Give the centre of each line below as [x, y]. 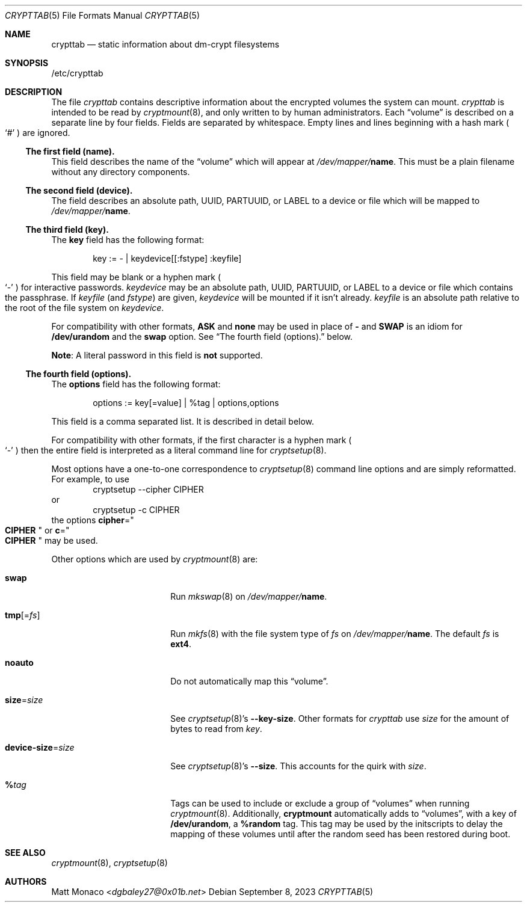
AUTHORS [26, 881]
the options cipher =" [93, 520]
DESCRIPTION [34, 92]
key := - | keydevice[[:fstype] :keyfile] [167, 258]
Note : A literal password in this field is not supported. [157, 355]
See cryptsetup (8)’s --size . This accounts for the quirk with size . [298, 766]
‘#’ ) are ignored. [38, 133]
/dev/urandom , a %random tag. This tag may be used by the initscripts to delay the [337, 824]
